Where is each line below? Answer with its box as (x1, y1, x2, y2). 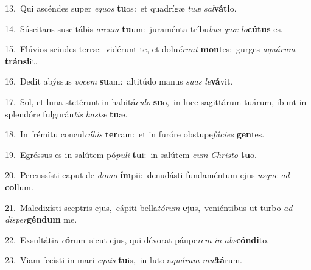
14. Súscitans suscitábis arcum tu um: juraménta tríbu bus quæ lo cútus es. (5, 22, 283, 35)
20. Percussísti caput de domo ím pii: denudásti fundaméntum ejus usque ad (5, 168, 290, 181)
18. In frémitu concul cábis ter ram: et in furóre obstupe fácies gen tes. (5, 128, 265, 140)
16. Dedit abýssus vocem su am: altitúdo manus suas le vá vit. (5, 75, 233, 88)
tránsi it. (5, 54, 38, 67)
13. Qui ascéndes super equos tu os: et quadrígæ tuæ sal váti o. (5, 2, 237, 14)
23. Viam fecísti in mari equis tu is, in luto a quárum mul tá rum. (5, 254, 242, 266)
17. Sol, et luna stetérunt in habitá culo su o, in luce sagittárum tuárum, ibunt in (5, 95, 307, 108)
